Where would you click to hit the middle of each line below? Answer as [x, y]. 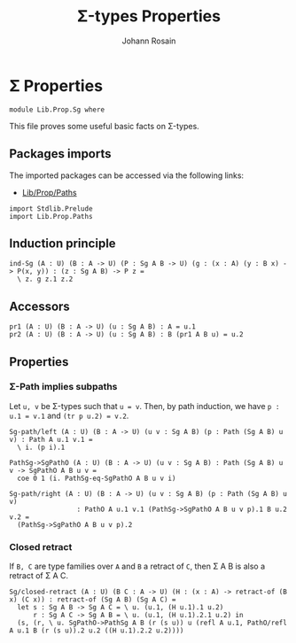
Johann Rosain [149, 41]
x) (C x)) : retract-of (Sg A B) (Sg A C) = [93, 600]
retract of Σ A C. [39, 576]
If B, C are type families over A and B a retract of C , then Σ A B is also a [137, 566]
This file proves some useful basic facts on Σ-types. [104, 126]
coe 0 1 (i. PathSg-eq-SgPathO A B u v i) [97, 478]
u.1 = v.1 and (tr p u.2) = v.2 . [69, 415]
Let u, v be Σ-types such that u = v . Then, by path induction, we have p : [144, 406]
